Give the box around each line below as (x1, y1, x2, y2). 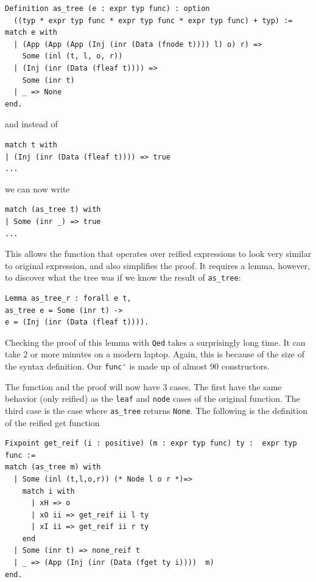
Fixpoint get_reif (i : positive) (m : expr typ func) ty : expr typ (5, 439, 297, 448)
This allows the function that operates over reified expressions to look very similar (5, 247, 312, 260)
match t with (5, 140, 57, 149)
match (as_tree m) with (5, 463, 101, 472)
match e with (5, 28, 57, 37)
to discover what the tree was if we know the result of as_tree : (5, 271, 241, 284)
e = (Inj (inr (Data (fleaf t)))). (5, 318, 149, 327)
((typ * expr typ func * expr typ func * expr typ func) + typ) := (13, 16, 293, 25)
